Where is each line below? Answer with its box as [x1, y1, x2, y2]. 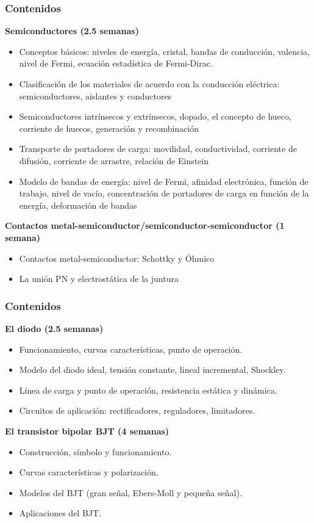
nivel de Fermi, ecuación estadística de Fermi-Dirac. [19, 57, 213, 70]
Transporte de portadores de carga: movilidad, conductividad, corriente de [19, 142, 297, 155]
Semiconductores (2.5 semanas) [5, 24, 139, 37]
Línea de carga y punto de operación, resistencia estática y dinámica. [19, 383, 277, 396]
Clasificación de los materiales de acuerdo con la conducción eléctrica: [19, 78, 280, 90]
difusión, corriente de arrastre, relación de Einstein [19, 154, 209, 167]
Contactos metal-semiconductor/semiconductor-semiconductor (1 [5, 219, 285, 232]
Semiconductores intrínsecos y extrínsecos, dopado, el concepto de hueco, [19, 110, 291, 123]
